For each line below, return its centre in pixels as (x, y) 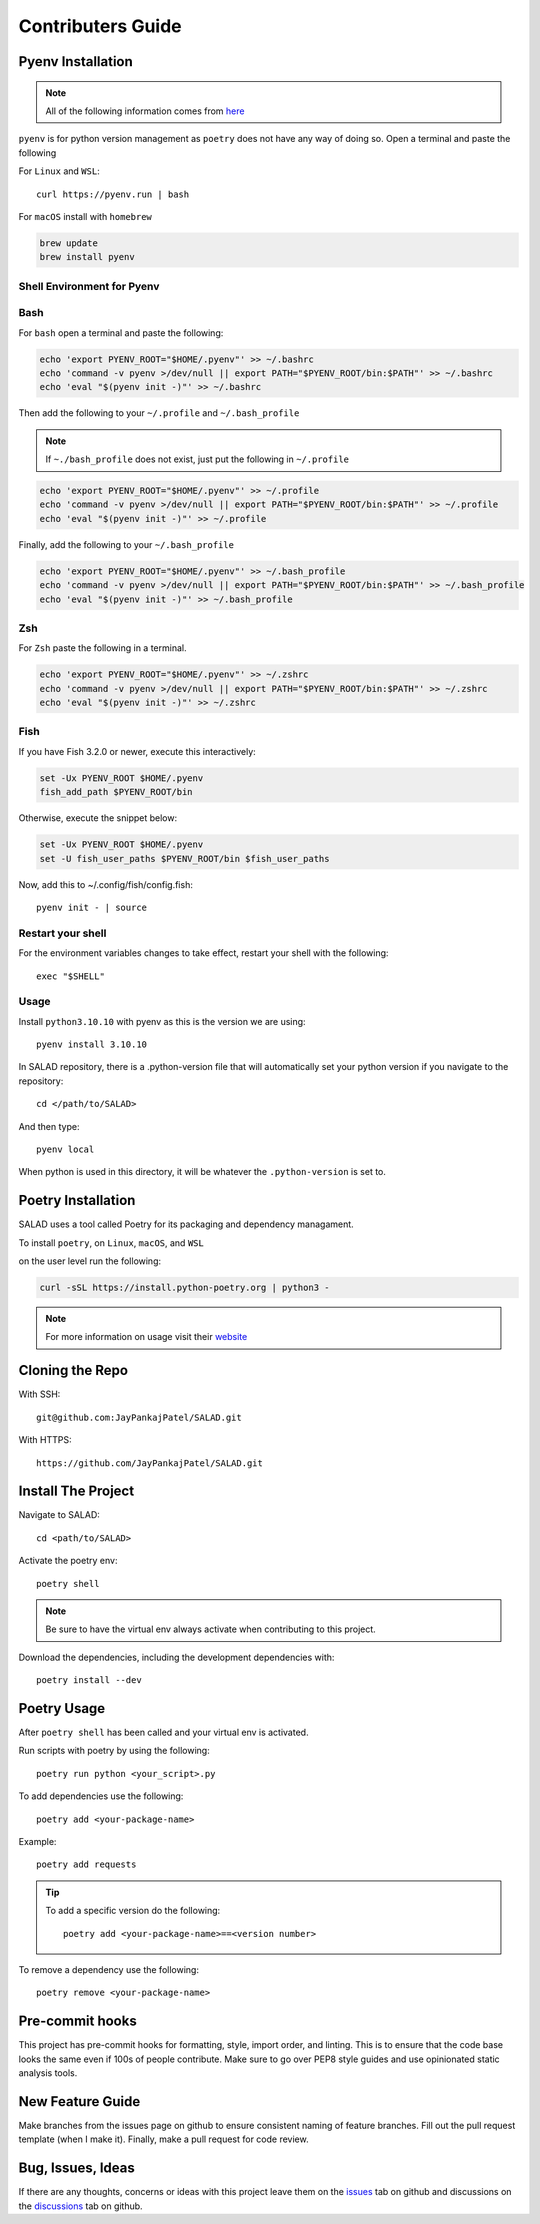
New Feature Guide (79, 2101)
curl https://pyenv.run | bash (113, 194)
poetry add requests (86, 1864)
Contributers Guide (100, 26)
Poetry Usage (62, 1708)
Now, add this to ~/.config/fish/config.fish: (106, 884)
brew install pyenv (87, 257)
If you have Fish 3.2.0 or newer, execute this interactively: (137, 751)
